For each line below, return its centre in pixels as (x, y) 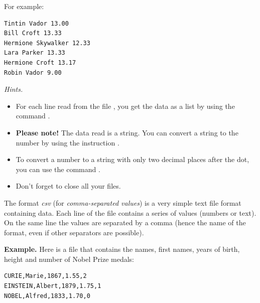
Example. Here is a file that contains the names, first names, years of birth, (122, 249)
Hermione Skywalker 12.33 (47, 43)
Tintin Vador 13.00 (36, 23)
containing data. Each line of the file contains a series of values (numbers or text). (130, 212)
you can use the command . (58, 169)
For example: (24, 6)
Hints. (14, 89)
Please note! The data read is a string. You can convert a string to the (127, 132)
